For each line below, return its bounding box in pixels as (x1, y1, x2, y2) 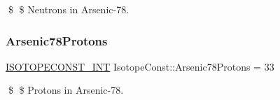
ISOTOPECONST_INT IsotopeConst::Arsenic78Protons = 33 (6, 59, 274, 73)
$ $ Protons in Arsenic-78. (8, 83, 124, 97)
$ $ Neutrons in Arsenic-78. (8, 2, 129, 16)
